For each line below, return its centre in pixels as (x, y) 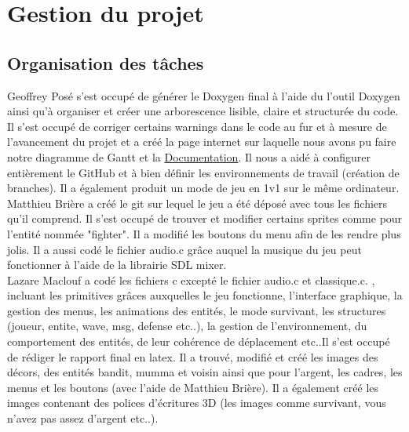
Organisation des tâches (106, 62)
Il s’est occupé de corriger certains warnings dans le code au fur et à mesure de (197, 126)
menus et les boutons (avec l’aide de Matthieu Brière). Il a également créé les (193, 387)
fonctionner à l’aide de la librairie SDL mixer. (117, 265)
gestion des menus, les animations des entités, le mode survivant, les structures (197, 310)
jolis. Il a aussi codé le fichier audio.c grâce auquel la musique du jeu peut (184, 249)
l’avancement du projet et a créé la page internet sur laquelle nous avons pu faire (202, 142)
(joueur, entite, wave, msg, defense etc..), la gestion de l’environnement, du (187, 326)
